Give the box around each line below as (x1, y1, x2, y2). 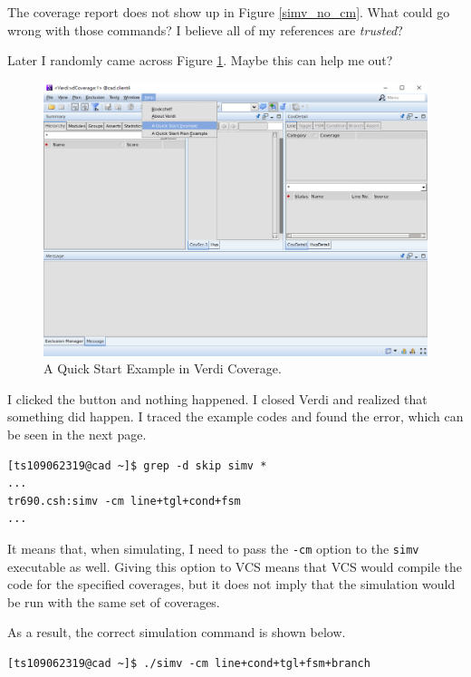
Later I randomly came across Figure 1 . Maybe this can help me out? (7, 51, 393, 70)
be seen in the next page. (7, 425, 147, 443)
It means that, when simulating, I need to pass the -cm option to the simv (7, 538, 419, 557)
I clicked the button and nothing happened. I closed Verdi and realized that (7, 389, 428, 408)
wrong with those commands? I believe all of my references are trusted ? (7, 20, 403, 39)
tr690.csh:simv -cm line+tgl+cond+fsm (7, 494, 241, 508)
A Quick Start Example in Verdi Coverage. (43, 359, 282, 378)
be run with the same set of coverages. (7, 592, 220, 611)
